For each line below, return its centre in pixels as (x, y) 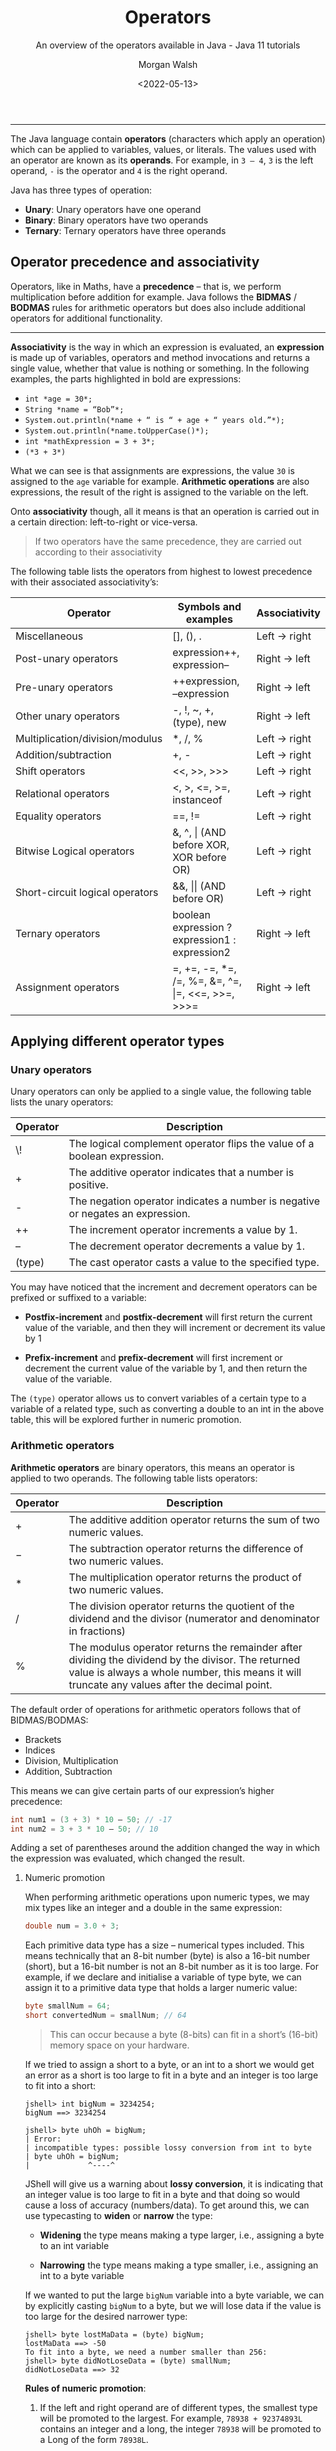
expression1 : (204, 939)
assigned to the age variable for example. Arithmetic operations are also (160, 481)
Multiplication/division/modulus (89, 738)
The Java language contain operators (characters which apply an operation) (168, 138)
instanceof (197, 799)
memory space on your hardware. (119, 2045)
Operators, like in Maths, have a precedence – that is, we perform (146, 286)
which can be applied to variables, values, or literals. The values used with (163, 149)
